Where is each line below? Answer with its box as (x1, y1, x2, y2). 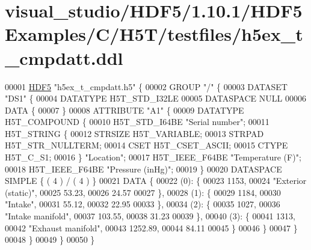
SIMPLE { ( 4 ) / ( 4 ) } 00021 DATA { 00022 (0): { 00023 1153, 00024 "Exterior (5, 174, 307, 187)
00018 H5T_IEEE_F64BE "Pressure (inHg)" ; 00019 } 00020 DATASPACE (5, 162, 282, 175)
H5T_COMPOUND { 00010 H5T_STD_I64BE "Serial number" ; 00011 (5, 115, 269, 128)
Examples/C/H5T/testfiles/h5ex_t (5, 22, 303, 46)
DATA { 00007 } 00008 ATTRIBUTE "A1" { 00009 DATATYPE (5, 103, 244, 116)
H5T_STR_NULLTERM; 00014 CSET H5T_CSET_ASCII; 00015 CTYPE (5, 139, 288, 151)
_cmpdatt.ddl (5, 45, 123, 70)
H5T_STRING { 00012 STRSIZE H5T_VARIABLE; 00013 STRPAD (5, 127, 264, 139)
